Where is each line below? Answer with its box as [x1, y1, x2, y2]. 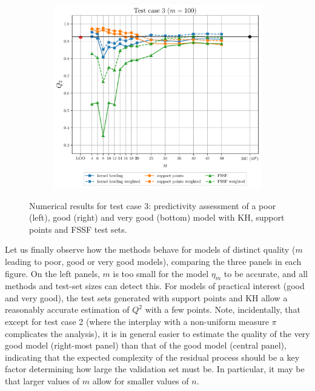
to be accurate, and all [224, 267, 308, 279]
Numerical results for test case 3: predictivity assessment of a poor [29, 199, 276, 212]
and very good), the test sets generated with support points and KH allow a [5, 291, 288, 304]
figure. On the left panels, [5, 267, 100, 279]
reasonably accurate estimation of [5, 303, 130, 316]
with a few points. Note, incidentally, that [145, 303, 301, 316]
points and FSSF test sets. [29, 222, 127, 235]
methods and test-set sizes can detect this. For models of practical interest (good [5, 279, 305, 292]
